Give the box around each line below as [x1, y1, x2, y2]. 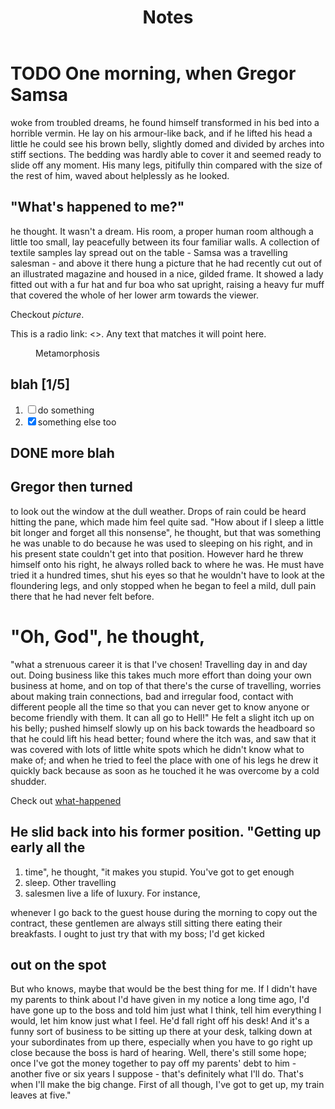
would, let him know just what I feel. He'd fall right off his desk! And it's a [10, 1015, 310, 1027]
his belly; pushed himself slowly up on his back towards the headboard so [10, 722, 316, 734]
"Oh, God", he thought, [10, 625, 206, 648]
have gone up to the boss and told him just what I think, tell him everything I [10, 1004, 322, 1016]
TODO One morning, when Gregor [10, 62, 297, 85]
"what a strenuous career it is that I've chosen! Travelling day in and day [10, 658, 308, 670]
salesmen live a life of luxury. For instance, [24, 887, 201, 899]
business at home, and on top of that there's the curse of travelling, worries [10, 679, 322, 691]
